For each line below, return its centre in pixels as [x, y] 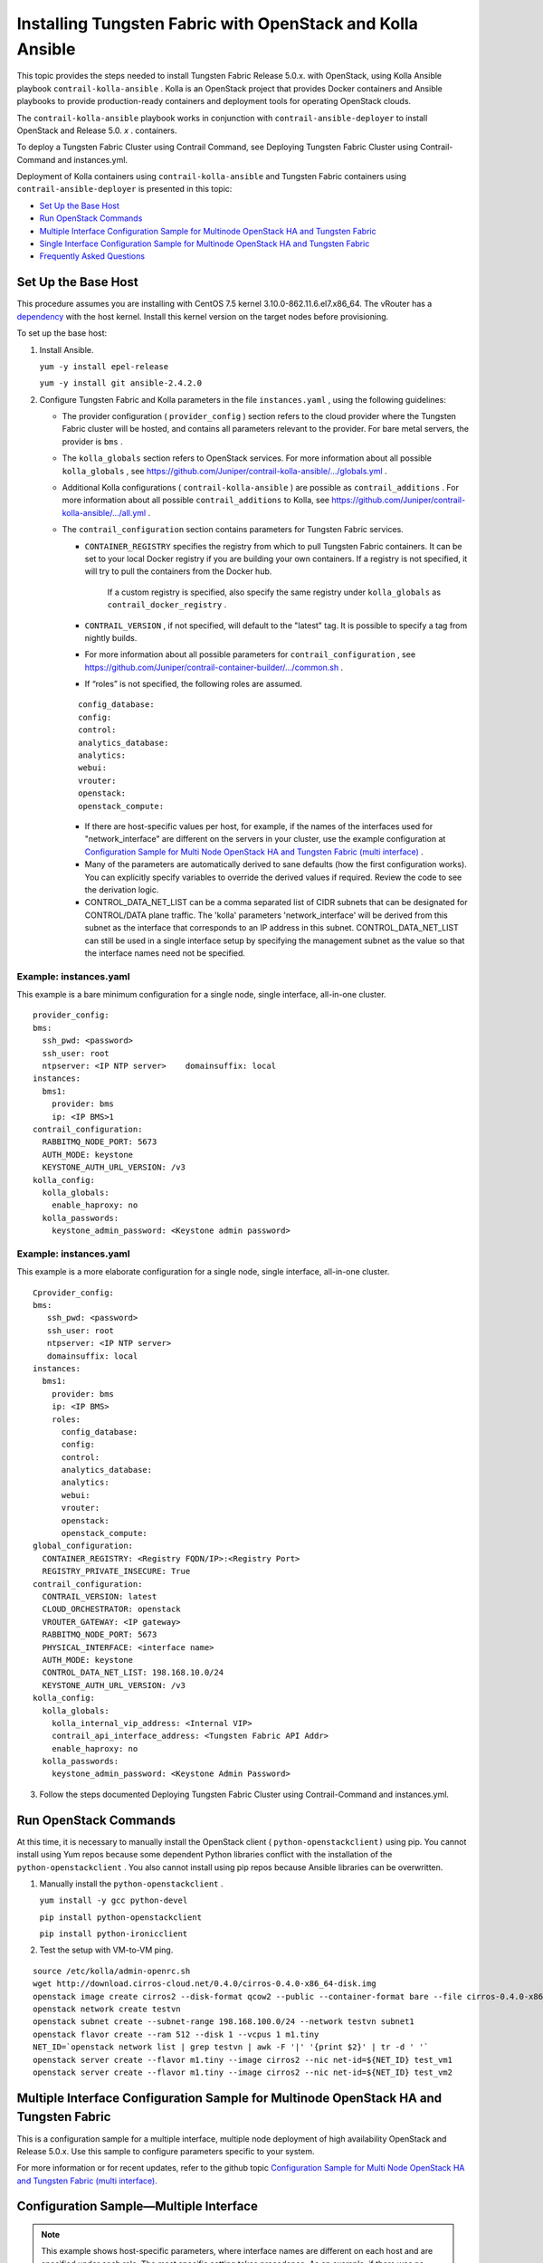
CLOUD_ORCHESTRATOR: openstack [111, 1609]
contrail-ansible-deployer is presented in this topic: [124, 189]
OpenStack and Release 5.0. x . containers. [97, 130]
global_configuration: [83, 1546]
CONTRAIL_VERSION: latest [100, 1596]
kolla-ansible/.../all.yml [104, 512]
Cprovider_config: [74, 1293]
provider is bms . [92, 441]
